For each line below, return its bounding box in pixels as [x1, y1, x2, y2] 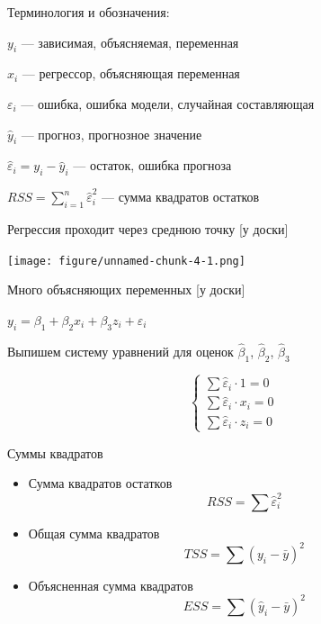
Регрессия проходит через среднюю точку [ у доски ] [7, 219, 289, 238]
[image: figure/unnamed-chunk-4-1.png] [7, 254, 245, 267]
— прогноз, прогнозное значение [21, 124, 202, 143]
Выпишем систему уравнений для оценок [7, 341, 234, 360]
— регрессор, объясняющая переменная [22, 64, 240, 83]
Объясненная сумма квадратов [28, 575, 193, 594]
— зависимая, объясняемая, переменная [21, 32, 239, 51]
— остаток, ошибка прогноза [73, 156, 232, 175]
